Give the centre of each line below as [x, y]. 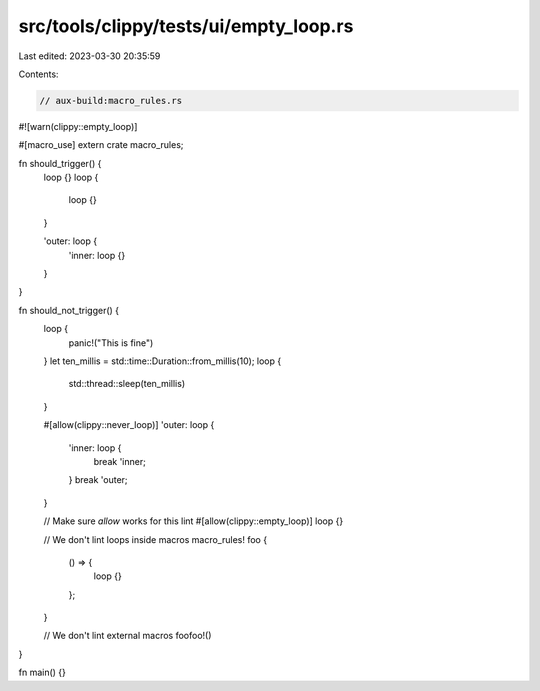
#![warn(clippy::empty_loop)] [78, 126]
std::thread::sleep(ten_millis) [127, 384]
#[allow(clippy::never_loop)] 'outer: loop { [129, 425]
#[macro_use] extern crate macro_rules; [101, 145]
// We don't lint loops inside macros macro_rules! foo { [155, 539]
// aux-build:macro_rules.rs [111, 100]
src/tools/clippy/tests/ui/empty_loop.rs [186, 26]
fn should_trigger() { [60, 163]
